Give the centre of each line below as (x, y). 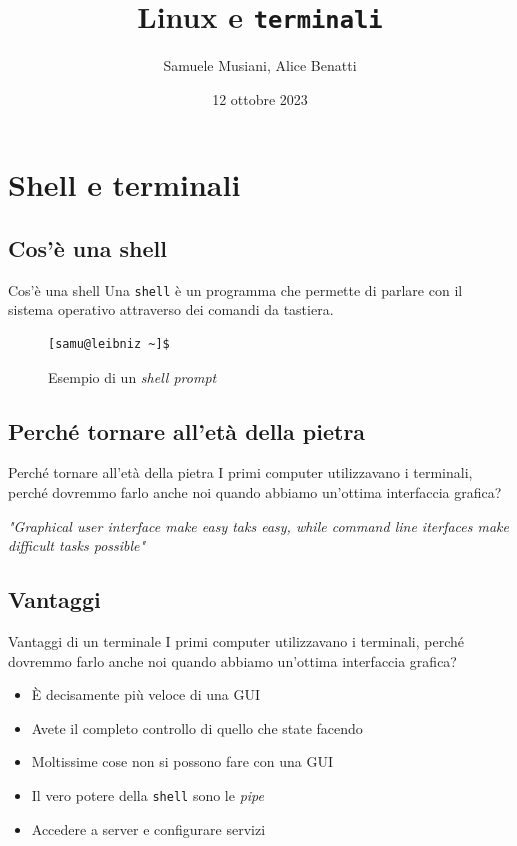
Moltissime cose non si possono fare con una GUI (182, 761)
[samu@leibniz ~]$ (109, 344)
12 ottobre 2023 (260, 98)
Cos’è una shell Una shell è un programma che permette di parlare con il (235, 289)
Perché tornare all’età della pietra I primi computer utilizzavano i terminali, (240, 472)
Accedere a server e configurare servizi (148, 828)
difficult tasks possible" (77, 545)
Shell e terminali (124, 184)
